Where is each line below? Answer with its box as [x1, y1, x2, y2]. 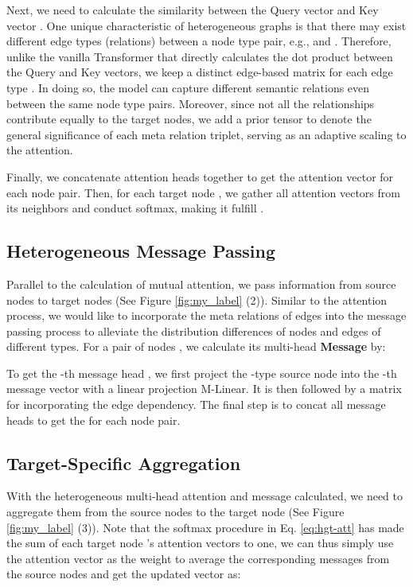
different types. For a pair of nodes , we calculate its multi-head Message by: [6, 338, 386, 355]
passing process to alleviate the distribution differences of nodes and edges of [6, 322, 381, 339]
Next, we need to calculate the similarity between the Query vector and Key [6, 2, 379, 17]
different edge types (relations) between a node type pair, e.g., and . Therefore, [6, 33, 392, 49]
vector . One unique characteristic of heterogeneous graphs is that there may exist [6, 17, 407, 33]
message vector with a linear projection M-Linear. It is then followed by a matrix [6, 380, 402, 397]
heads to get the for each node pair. [6, 411, 181, 428]
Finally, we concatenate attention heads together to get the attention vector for [6, 168, 394, 185]
